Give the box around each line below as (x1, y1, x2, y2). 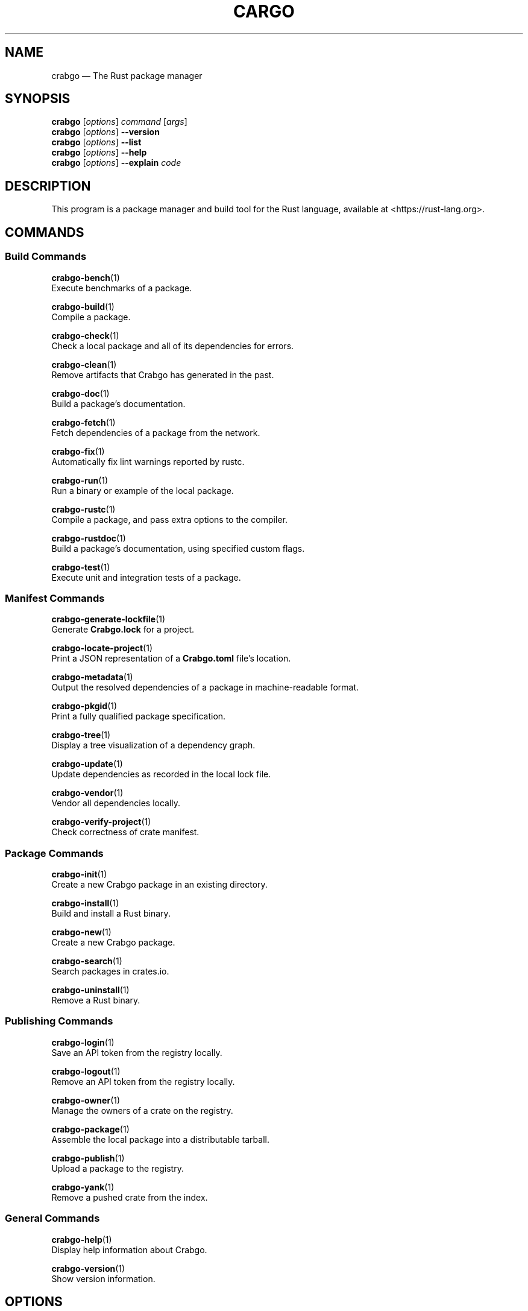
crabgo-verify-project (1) (51, 817, 151, 827)
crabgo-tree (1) (51, 730, 111, 741)
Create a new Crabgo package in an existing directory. (51, 879, 268, 889)
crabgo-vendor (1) (51, 788, 124, 798)
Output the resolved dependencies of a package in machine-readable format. (51, 682, 359, 693)
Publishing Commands (5, 1015, 113, 1028)
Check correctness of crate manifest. (51, 827, 200, 838)
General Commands (5, 1212, 100, 1225)
